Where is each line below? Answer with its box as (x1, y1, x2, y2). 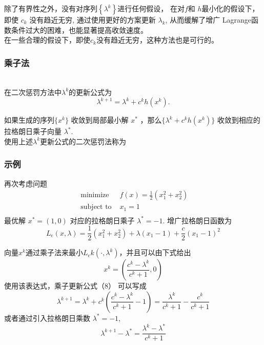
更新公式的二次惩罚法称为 (40, 136, 127, 146)
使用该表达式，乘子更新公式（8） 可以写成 (4, 280, 147, 291)
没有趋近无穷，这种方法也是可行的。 (96, 34, 218, 45)
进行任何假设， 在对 (117, 3, 185, 13)
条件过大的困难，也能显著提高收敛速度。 (11, 24, 148, 35)
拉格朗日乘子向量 (4, 126, 62, 137)
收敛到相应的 (217, 114, 260, 125)
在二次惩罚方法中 (4, 86, 62, 97)
